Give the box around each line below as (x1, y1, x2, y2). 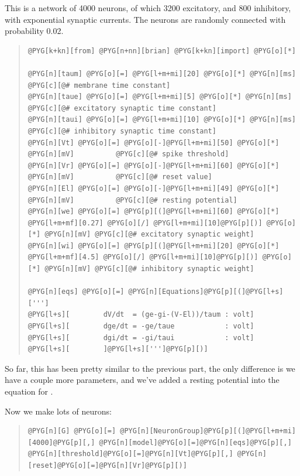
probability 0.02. (5, 25, 64, 37)
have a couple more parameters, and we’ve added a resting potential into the (5, 374, 280, 386)
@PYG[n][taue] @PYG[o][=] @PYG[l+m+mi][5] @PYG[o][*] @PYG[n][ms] (27, 93, 292, 101)
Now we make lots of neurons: (5, 405, 112, 417)
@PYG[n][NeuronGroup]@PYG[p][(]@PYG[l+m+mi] (120, 427, 296, 436)
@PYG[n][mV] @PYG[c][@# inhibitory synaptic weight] (44, 265, 254, 273)
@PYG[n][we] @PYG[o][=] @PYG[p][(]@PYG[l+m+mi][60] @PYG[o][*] (27, 207, 280, 216)
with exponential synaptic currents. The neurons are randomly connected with (5, 13, 286, 25)
